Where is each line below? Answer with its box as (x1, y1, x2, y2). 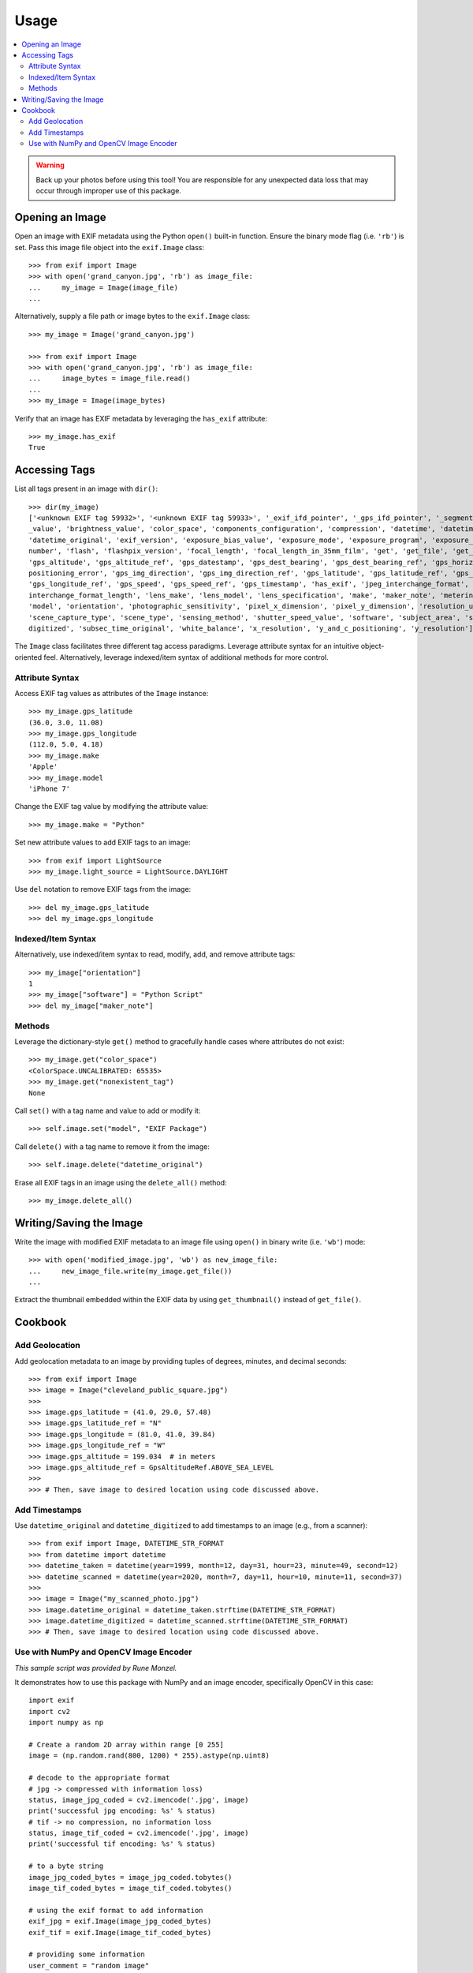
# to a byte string (28, 1862, 104, 1870)
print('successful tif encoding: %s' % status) (28, 1840, 216, 1848)
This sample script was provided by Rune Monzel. (14, 1663, 177, 1672)
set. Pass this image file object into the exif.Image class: (14, 242, 205, 252)
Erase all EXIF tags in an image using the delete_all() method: (14, 1177, 228, 1187)
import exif (28, 1696, 75, 1705)
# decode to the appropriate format (28, 1773, 170, 1783)
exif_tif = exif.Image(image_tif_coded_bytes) (28, 1928, 212, 1937)
